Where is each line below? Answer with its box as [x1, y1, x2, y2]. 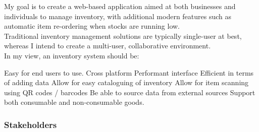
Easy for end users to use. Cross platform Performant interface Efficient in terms [4, 67, 254, 78]
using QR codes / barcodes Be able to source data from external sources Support [4, 87, 255, 97]
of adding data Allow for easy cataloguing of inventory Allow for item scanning [4, 77, 249, 88]
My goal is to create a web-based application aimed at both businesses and [4, 1, 236, 11]
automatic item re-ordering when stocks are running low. [4, 21, 180, 31]
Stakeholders [4, 118, 57, 130]
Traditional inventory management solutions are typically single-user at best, [4, 30, 242, 41]
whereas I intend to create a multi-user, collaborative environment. [4, 40, 211, 51]
